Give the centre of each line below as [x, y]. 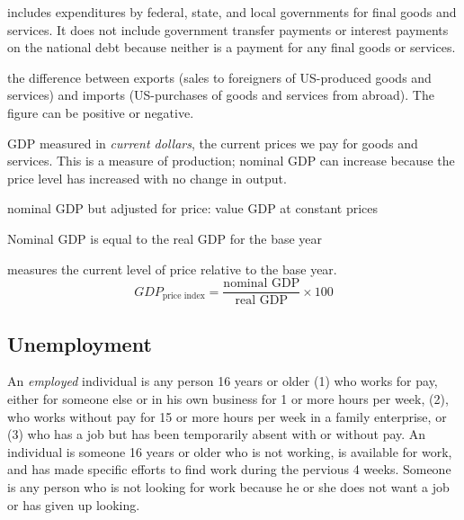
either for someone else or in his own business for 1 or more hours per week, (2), [228, 398]
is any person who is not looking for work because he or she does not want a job [228, 486]
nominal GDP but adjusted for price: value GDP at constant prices [193, 208]
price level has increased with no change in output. [147, 178]
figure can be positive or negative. [101, 112]
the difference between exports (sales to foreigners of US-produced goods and [219, 77]
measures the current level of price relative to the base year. [172, 269]
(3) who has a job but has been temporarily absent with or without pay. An [217, 434]
